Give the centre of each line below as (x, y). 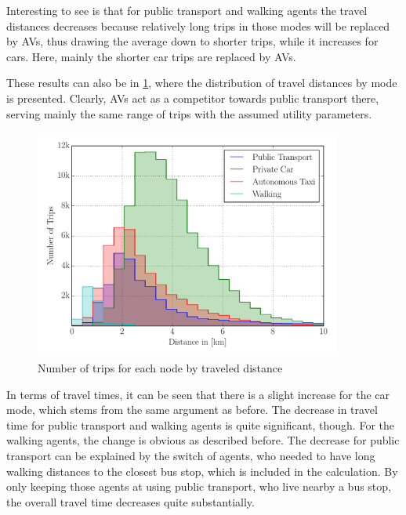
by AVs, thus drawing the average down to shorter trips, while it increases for (192, 41)
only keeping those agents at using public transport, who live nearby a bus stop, (199, 486)
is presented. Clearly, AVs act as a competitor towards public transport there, (193, 98)
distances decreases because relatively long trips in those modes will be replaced (198, 25)
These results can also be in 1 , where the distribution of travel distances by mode (202, 83)
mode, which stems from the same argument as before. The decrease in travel (192, 410)
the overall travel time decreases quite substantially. (130, 501)
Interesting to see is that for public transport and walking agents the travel (187, 10)
